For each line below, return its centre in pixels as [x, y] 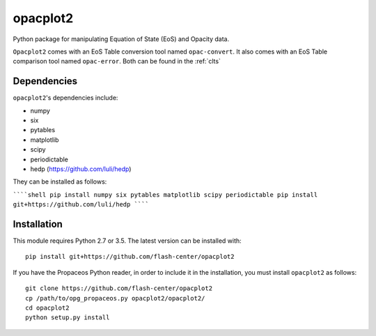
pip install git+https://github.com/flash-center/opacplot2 [130, 257]
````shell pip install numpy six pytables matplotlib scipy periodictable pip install [165, 194]
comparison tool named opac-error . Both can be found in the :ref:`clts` [117, 61]
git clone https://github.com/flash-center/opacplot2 [119, 288]
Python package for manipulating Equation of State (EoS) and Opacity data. [121, 39]
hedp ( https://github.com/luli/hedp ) [81, 169]
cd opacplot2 [47, 308]
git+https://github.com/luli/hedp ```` [81, 205]
